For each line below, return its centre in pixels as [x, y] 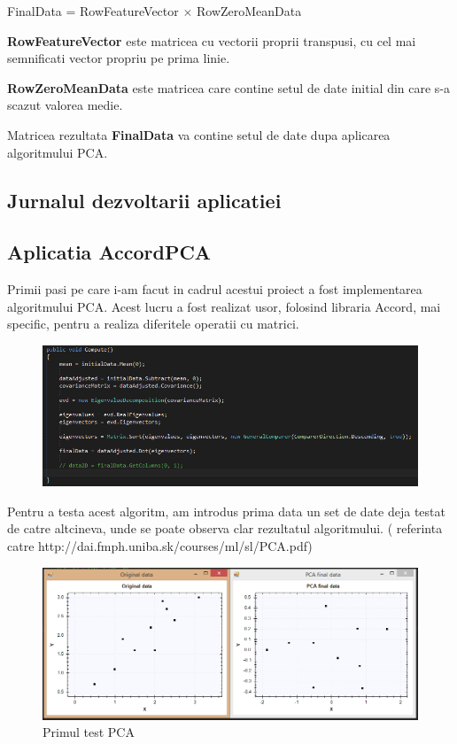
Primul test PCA [89, 732]
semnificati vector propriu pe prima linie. [119, 58]
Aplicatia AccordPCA [109, 252]
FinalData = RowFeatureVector [93, 11]
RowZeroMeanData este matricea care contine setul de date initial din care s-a [229, 87]
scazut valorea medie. [65, 105]
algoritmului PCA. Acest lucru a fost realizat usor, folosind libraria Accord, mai [224, 306]
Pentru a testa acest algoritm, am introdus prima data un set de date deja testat [226, 511]
